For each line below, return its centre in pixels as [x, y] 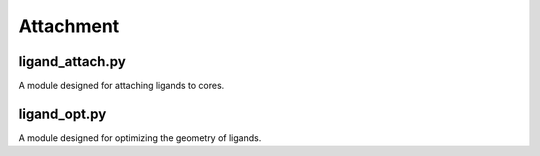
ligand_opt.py [62, 113]
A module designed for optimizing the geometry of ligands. [140, 137]
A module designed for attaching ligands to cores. [121, 86]
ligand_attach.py [72, 61]
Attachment [69, 26]
